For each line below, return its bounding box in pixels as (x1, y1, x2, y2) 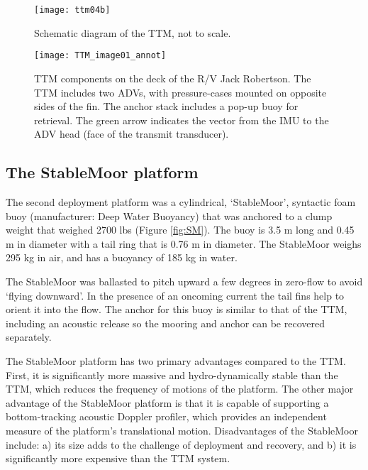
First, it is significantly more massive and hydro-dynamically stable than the (6, 367, 338, 382)
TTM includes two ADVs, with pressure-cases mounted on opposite (34, 84, 327, 99)
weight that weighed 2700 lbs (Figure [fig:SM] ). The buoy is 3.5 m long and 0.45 (6, 222, 355, 237)
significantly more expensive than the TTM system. (6, 451, 230, 466)
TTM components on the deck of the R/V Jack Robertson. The (34, 70, 311, 85)
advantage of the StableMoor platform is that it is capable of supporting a (6, 395, 329, 410)
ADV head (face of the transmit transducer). (34, 126, 229, 141)
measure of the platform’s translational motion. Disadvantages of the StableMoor (6, 422, 358, 437)
